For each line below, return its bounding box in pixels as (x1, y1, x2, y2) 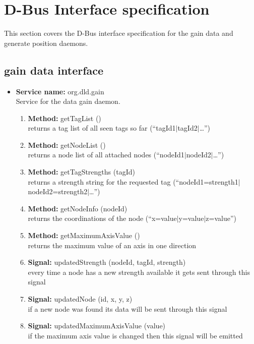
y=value (178, 213, 204, 223)
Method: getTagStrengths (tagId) (28, 166, 135, 177)
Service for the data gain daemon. (16, 96, 120, 106)
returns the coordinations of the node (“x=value (28, 213, 177, 223)
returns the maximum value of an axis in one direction (28, 240, 197, 250)
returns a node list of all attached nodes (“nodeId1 (28, 149, 184, 160)
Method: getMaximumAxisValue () (28, 230, 140, 241)
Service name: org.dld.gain (16, 86, 104, 96)
